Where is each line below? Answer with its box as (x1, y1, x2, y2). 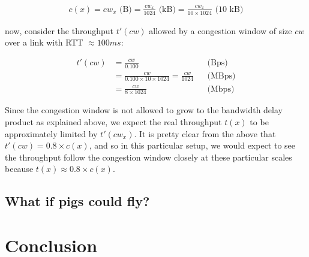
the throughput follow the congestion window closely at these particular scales (5, 150, 292, 163)
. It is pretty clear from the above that (134, 127, 276, 140)
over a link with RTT (5, 36, 83, 49)
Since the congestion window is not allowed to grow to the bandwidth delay (5, 104, 283, 116)
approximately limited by (5, 127, 98, 140)
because (5, 162, 34, 175)
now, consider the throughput (5, 24, 114, 37)
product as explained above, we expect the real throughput (5, 115, 222, 128)
